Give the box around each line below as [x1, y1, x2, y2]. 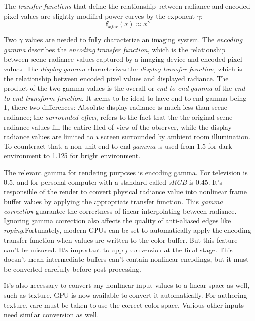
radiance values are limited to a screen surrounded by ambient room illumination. [4, 131, 250, 142]
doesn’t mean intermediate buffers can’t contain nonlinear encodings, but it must [4, 254, 249, 264]
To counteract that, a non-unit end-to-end [4, 141, 131, 151]
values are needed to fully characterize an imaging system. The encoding [25, 35, 243, 45]
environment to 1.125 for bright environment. [4, 150, 141, 161]
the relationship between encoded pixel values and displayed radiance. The [4, 73, 229, 83]
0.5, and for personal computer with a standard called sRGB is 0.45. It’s [4, 177, 223, 187]
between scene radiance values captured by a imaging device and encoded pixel [4, 54, 242, 64]
